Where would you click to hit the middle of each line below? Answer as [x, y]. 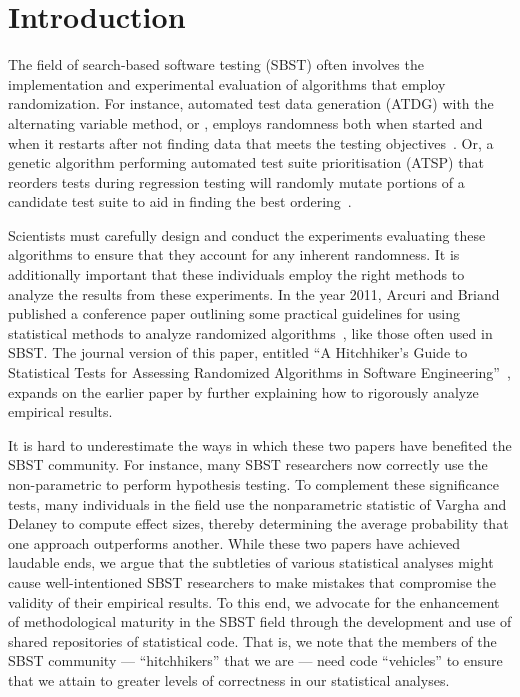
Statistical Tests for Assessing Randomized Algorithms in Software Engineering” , [259, 372]
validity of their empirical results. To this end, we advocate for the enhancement [254, 601]
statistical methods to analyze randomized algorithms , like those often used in [250, 332]
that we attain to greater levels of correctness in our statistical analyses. [229, 679]
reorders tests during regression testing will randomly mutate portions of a [236, 181]
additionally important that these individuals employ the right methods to [236, 274]
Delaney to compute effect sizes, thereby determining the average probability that [258, 523]
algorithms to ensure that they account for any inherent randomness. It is [234, 254]
